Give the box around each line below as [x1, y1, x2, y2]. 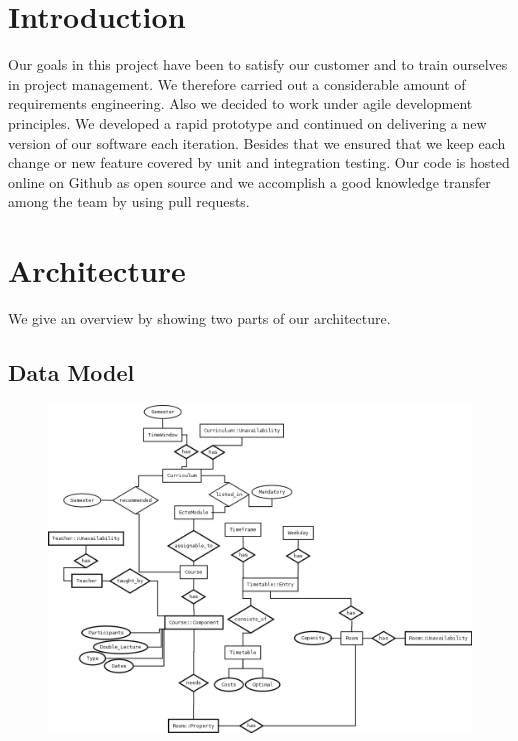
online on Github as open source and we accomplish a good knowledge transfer [8, 171, 491, 192]
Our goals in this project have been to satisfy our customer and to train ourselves [8, 54, 508, 75]
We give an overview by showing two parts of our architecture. [8, 308, 391, 328]
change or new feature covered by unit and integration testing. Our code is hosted [8, 152, 510, 173]
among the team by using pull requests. [8, 191, 250, 212]
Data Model [8, 356, 135, 387]
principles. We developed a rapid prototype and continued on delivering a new [8, 112, 487, 133]
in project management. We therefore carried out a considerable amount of [8, 73, 466, 94]
